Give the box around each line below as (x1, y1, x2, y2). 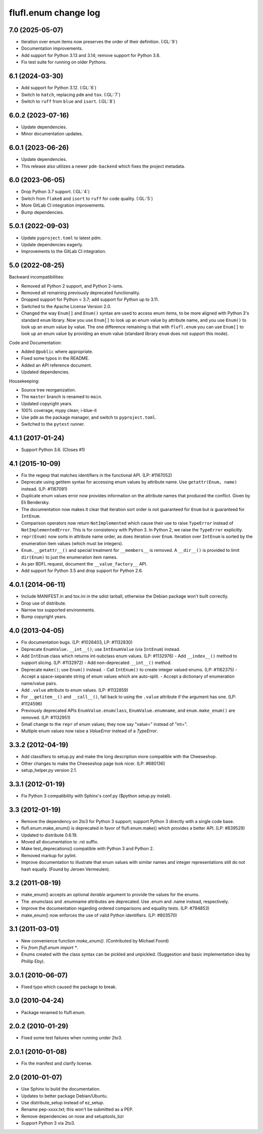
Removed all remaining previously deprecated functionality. (21, 290, 141, 295)
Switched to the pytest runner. (21, 421, 85, 427)
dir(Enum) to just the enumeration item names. (21, 554, 118, 560)
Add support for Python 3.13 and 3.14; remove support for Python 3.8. (21, 52, 161, 58)
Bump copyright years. (21, 614, 67, 620)
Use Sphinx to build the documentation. (21, 1086, 101, 1092)
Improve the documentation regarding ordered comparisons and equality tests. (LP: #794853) (21, 905, 209, 911)
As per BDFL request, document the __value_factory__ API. (21, 561, 148, 567)
